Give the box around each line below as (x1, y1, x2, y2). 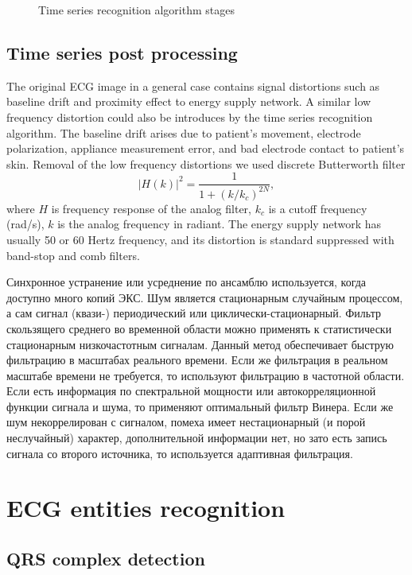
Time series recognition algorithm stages (38, 2, 235, 17)
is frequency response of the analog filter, (51, 200, 251, 216)
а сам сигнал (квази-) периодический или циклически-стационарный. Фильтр (6, 305, 381, 321)
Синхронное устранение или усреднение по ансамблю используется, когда (6, 274, 367, 290)
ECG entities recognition (6, 491, 286, 524)
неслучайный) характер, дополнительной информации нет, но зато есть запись (6, 429, 387, 446)
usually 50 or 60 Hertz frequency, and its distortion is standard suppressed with (6, 231, 395, 247)
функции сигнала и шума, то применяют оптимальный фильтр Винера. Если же (6, 398, 394, 414)
